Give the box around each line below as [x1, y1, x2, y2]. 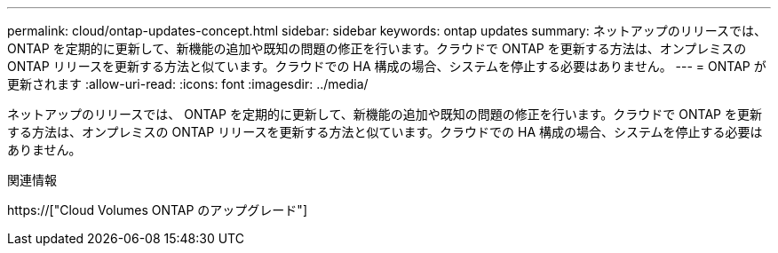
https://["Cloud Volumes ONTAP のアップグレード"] [7, 202, 307, 217]
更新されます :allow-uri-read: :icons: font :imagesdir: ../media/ [7, 76, 369, 91]
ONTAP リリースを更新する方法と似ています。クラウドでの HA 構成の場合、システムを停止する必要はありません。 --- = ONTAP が [7, 59, 766, 74]
